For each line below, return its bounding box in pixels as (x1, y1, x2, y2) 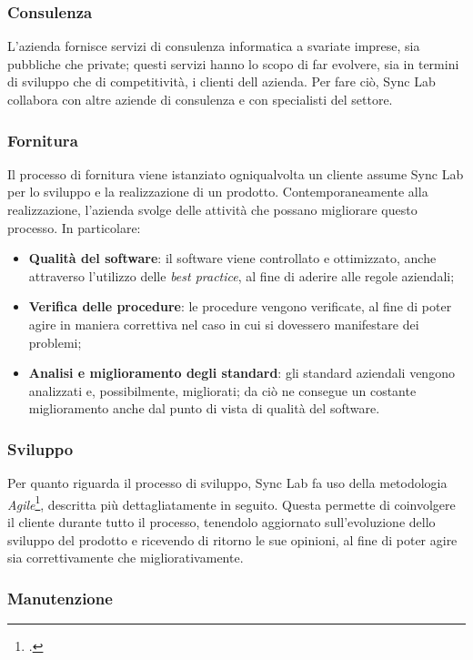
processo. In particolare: (7, 218, 141, 237)
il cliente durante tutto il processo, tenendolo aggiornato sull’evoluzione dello (7, 513, 436, 531)
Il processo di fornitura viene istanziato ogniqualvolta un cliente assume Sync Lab (7, 164, 464, 183)
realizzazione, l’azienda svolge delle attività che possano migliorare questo (7, 200, 418, 218)
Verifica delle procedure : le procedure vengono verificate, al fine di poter (28, 297, 452, 316)
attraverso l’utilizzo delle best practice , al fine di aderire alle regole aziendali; (28, 266, 455, 285)
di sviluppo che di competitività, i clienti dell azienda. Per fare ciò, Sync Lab (7, 72, 436, 91)
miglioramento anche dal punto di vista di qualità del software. (28, 399, 380, 418)
